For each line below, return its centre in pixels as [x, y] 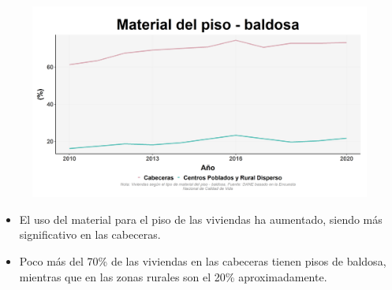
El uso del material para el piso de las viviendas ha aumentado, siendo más [201, 219]
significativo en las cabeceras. [90, 234]
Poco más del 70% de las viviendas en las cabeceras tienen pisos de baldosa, [203, 261]
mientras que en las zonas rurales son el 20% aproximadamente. [173, 276]
